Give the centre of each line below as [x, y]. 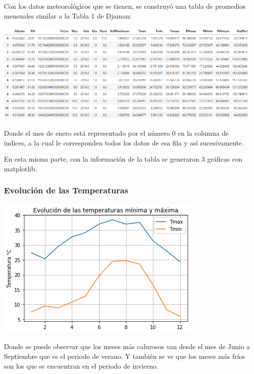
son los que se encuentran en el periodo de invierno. [81, 365]
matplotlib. [21, 168]
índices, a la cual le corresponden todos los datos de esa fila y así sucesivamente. [124, 142]
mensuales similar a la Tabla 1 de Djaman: [68, 15]
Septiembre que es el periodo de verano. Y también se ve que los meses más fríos [125, 356]
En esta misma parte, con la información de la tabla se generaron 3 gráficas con [123, 159]
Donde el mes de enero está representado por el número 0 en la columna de [116, 133]
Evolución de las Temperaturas [66, 190]
